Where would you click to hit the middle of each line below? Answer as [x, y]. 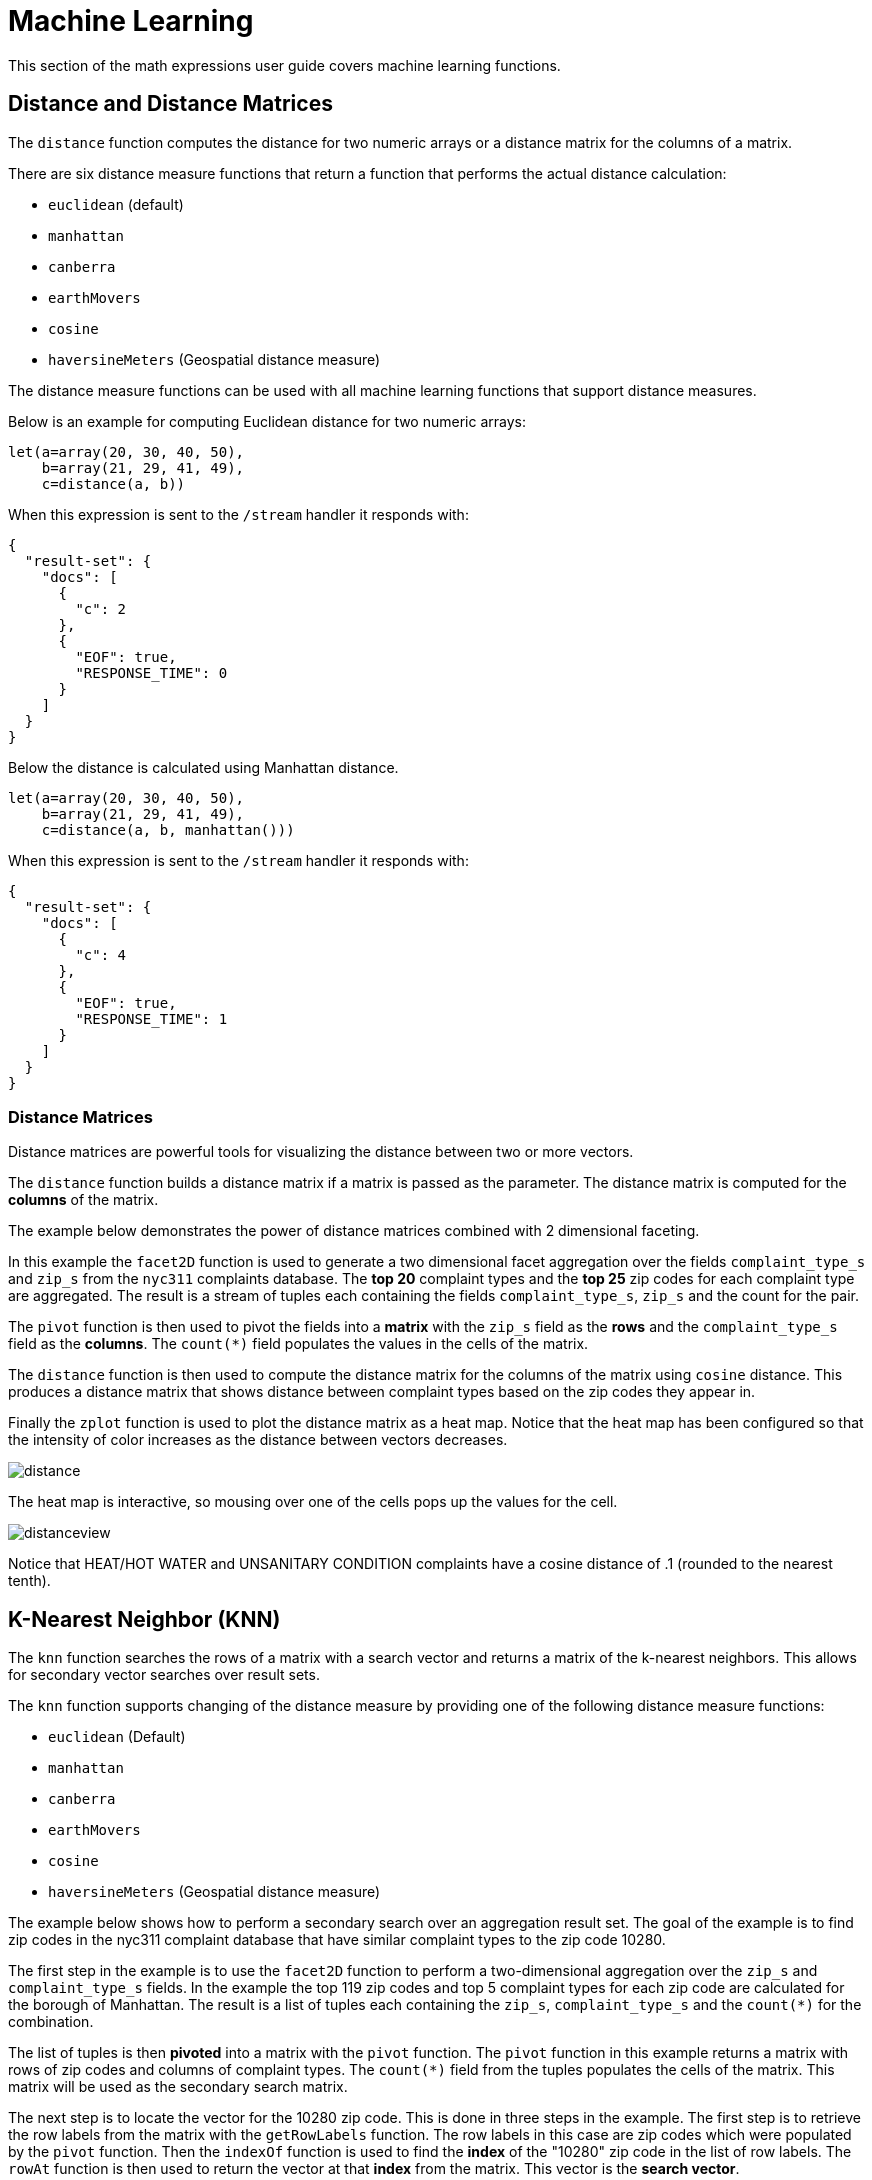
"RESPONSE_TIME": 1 [151, 1018]
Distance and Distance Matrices [170, 104]
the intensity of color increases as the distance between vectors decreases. [258, 1440]
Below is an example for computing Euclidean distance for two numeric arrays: [267, 421]
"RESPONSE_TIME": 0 [151, 672]
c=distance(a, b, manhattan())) [168, 829]
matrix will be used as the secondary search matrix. [178, 2087]
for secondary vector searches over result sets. [164, 1675]
